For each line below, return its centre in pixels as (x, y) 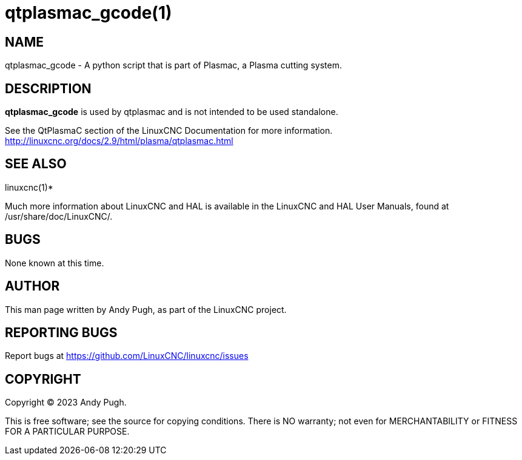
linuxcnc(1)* (29, 187)
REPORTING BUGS (61, 332)
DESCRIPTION (48, 88)
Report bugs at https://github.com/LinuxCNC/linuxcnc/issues (127, 356)
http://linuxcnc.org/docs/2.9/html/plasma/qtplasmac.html (119, 141)
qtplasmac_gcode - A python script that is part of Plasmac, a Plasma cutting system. (173, 65)
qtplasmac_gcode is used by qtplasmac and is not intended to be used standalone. (172, 112)
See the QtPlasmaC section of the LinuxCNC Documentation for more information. (169, 131)
